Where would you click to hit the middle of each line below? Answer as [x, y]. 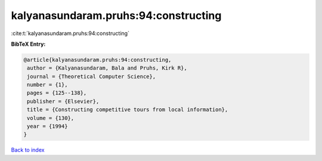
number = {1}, [47, 85]
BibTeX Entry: [28, 44]
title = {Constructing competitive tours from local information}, [128, 110]
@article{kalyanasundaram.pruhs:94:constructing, [97, 60]
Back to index [28, 150]
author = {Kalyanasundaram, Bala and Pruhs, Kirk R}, [107, 68]
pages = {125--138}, [57, 93]
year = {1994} [47, 127]
